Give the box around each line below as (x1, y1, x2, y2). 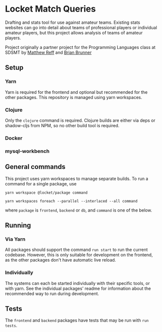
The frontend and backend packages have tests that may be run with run (5, 317, 149, 323)
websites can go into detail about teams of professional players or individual (5, 24, 158, 30)
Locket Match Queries (5, 3, 96, 15)
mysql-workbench (5, 148, 50, 154)
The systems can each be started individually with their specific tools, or (5, 280, 150, 286)
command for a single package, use (5, 181, 77, 186)
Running (5, 221, 32, 229)
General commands (5, 163, 65, 171)
